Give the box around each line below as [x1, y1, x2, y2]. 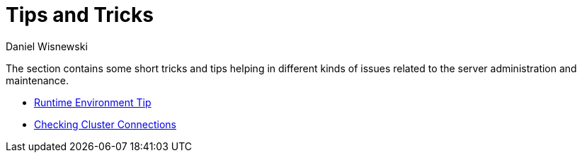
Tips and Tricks [6, 3, 154, 27]
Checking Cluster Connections [34, 118, 176, 130]
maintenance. [6, 74, 69, 86]
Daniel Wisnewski [6, 40, 88, 52]
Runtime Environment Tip [34, 96, 152, 108]
